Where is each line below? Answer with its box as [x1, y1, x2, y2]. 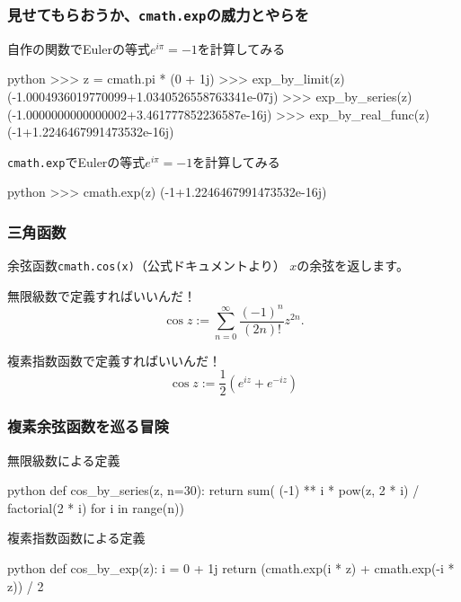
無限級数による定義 [7, 450, 120, 469]
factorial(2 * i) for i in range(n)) [7, 498, 184, 517]
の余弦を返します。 [297, 256, 409, 275]
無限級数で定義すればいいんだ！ [7, 286, 196, 305]
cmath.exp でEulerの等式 [7, 152, 146, 171]
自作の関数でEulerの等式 [7, 39, 150, 58]
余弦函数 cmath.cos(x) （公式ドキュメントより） [7, 256, 286, 275]
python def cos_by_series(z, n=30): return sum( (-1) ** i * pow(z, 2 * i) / [7, 481, 420, 500]
